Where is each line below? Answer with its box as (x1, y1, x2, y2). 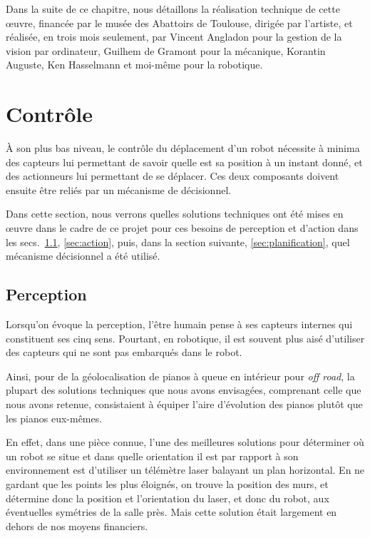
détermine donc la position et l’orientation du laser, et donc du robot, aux (6, 490, 329, 505)
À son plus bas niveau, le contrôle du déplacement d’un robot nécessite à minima (6, 141, 360, 156)
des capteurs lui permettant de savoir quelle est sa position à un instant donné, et (6, 154, 363, 169)
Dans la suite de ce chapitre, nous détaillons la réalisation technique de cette (6, 1, 340, 16)
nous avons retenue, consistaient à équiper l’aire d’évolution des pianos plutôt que (6, 397, 363, 412)
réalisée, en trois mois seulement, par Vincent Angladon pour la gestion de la (6, 29, 342, 44)
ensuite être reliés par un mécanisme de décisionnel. (6, 182, 232, 197)
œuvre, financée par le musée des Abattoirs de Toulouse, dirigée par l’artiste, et (6, 15, 353, 30)
